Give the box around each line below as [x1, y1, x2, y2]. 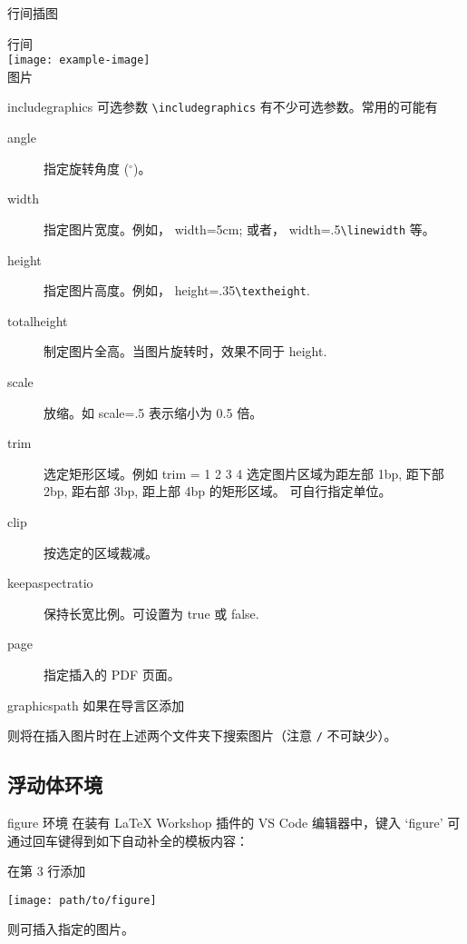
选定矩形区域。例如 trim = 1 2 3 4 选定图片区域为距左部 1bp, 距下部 [44, 463, 444, 482]
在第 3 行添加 [7, 861, 86, 880]
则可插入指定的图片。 [7, 919, 134, 939]
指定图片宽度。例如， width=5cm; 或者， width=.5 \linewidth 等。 [44, 219, 435, 238]
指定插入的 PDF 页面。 [44, 664, 180, 683]
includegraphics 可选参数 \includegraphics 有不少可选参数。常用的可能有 [7, 97, 438, 116]
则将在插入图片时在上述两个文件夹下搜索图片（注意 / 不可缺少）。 [7, 726, 397, 745]
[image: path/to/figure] [7, 893, 157, 907]
